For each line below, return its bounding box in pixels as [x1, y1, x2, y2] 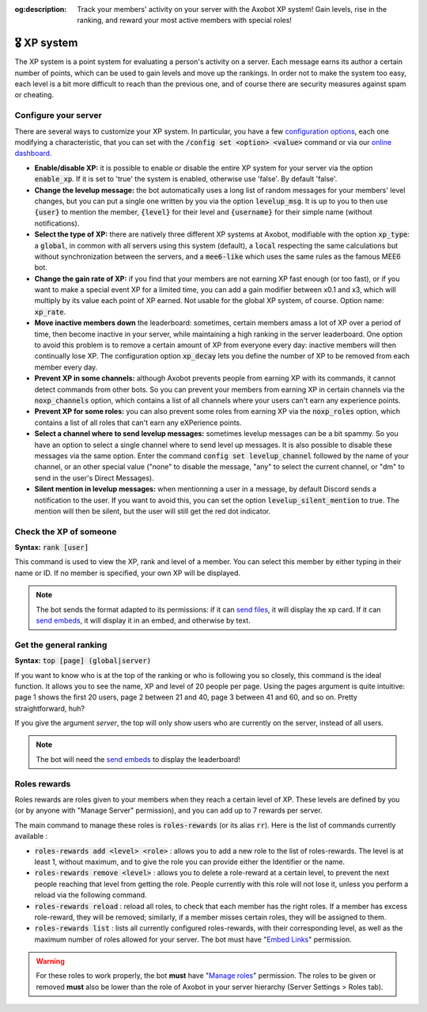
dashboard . [14, 149, 52, 158]
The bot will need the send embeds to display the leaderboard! [36, 754, 240, 764]
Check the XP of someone [14, 526, 117, 537]
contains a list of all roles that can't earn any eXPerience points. [34, 418, 243, 427]
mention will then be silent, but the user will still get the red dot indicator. [34, 506, 271, 516]
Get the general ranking [14, 639, 108, 650]
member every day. [34, 362, 98, 372]
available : [14, 832, 48, 841]
